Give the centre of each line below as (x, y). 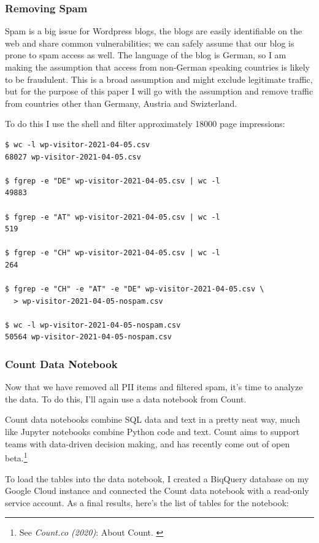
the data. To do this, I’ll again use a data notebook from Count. (126, 399)
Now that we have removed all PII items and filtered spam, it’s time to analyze (154, 387)
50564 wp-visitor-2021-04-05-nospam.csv (89, 337)
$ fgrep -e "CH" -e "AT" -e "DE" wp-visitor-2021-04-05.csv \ (135, 289)
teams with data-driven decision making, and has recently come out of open (148, 443)
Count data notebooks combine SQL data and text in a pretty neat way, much (152, 419)
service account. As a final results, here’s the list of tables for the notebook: (147, 502)
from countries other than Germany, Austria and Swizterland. (121, 103)
